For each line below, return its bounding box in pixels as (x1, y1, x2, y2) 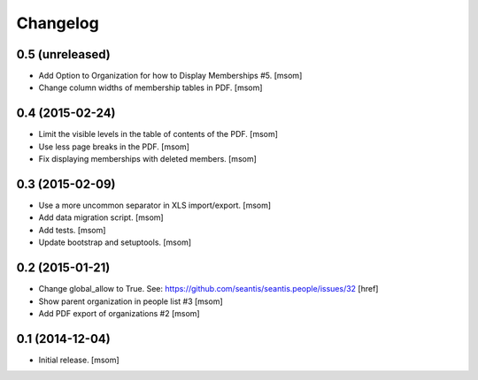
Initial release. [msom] (38, 354, 119, 365)
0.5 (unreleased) (16, 47, 111, 62)
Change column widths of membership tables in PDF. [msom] (38, 82, 263, 93)
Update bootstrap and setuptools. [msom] (38, 237, 192, 247)
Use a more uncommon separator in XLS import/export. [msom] (38, 200, 272, 211)
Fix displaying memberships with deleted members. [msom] (38, 154, 257, 164)
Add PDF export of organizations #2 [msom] (38, 308, 200, 318)
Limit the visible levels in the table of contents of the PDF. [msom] (38, 129, 279, 140)
